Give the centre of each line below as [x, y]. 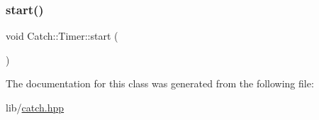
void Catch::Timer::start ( [62, 36]
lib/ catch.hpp [35, 107]
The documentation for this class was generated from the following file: [160, 83]
